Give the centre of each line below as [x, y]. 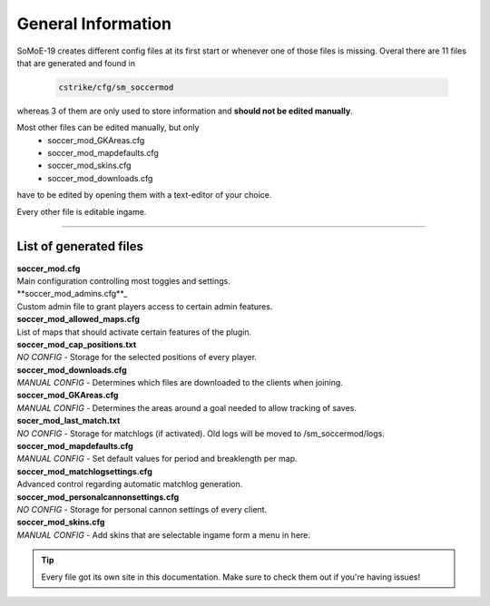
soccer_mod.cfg [49, 269]
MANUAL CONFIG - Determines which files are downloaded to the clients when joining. [180, 383]
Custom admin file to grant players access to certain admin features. [145, 306]
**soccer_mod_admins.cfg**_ [72, 294]
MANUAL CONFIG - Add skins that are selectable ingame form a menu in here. [163, 534]
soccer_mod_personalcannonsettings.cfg [98, 497]
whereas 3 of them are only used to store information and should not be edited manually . [185, 111]
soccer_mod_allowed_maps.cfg [78, 319]
